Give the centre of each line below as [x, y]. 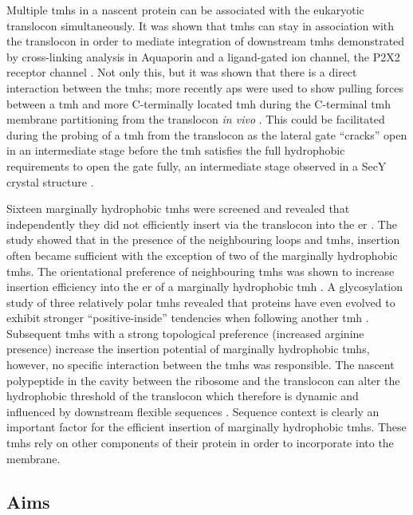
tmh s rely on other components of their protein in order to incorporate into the [200, 443]
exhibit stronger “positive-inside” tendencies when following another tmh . [188, 318]
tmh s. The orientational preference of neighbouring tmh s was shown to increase [201, 271]
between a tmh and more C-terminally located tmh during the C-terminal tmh [199, 103]
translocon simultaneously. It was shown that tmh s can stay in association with [201, 25]
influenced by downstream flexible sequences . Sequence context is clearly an [193, 411]
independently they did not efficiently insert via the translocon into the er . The [202, 224]
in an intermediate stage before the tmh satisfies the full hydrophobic [176, 150]
